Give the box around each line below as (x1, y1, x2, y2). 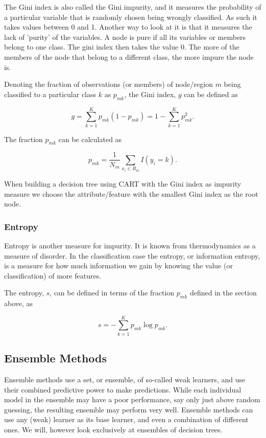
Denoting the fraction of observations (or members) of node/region (4, 79, 213, 89)
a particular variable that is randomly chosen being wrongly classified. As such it (4, 11, 257, 22)
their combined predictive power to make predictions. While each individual (4, 384, 241, 395)
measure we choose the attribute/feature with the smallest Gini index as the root (4, 188, 258, 199)
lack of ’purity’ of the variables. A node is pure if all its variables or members (4, 31, 246, 42)
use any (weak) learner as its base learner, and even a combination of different (4, 414, 249, 425)
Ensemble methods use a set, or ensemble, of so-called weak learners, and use (4, 374, 246, 384)
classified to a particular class (4, 88, 96, 99)
